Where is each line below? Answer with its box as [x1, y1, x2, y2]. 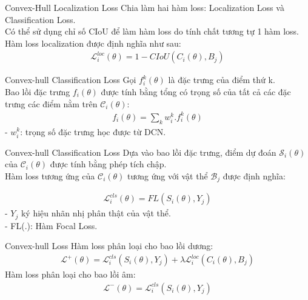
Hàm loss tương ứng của [5, 169, 95, 182]
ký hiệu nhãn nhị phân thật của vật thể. [21, 207, 171, 219]
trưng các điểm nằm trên [5, 97, 98, 110]
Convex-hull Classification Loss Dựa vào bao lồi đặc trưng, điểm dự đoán [5, 145, 276, 158]
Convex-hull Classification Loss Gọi [5, 73, 136, 86]
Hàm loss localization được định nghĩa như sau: [5, 36, 181, 49]
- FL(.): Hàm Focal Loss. [5, 219, 98, 232]
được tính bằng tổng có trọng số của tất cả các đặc [101, 85, 291, 98]
